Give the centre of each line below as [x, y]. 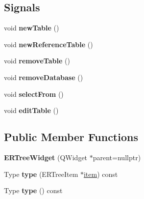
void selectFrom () [34, 94]
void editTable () [31, 110]
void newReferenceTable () [48, 44]
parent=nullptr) [117, 157]
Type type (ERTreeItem [41, 174]
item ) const [101, 174]
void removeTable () [37, 61]
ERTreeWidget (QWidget [46, 157]
